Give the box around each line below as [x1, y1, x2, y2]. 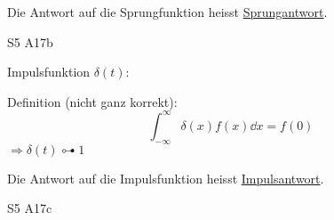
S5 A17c [7, 199, 52, 217]
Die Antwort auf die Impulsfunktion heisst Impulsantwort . [7, 168, 324, 187]
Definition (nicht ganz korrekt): [7, 92, 178, 110]
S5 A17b [7, 32, 53, 51]
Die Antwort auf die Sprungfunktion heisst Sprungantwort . [7, 3, 328, 20]
